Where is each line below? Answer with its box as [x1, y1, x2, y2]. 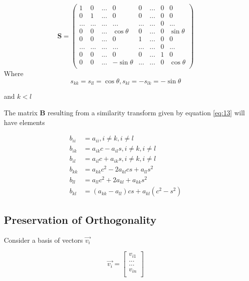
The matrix [4, 107, 38, 117]
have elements [4, 117, 45, 127]
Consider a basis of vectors [4, 234, 83, 245]
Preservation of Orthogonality [4, 212, 157, 227]
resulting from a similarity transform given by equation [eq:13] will [47, 107, 245, 117]
